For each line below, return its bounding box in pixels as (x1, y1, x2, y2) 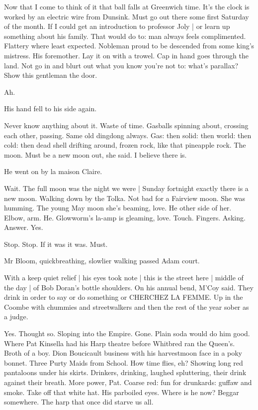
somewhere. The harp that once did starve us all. (4, 397, 154, 407)
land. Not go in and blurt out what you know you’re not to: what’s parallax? (4, 60, 239, 70)
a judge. (4, 311, 28, 322)
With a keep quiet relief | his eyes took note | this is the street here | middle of (4, 272, 244, 283)
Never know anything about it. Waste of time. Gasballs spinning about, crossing (4, 120, 249, 130)
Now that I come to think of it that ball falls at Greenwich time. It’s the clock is (4, 1, 250, 11)
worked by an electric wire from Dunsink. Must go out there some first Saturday (4, 11, 249, 21)
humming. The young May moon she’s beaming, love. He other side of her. (4, 203, 232, 213)
